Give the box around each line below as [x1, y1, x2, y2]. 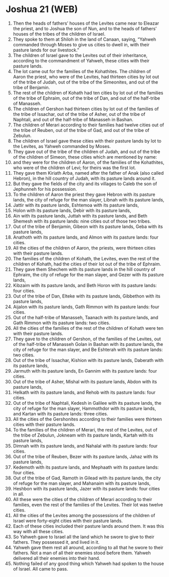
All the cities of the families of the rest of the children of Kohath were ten [13, 325, 164, 331]
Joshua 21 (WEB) [6, 4, 78, 15]
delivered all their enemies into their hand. [13, 555, 100, 561]
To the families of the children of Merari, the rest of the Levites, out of [13, 426, 157, 432]
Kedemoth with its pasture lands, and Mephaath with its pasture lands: [13, 464, 159, 470]
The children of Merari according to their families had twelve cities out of [13, 122, 164, 128]
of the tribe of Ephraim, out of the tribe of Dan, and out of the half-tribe [13, 95, 160, 101]
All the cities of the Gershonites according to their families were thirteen [13, 416, 162, 422]
